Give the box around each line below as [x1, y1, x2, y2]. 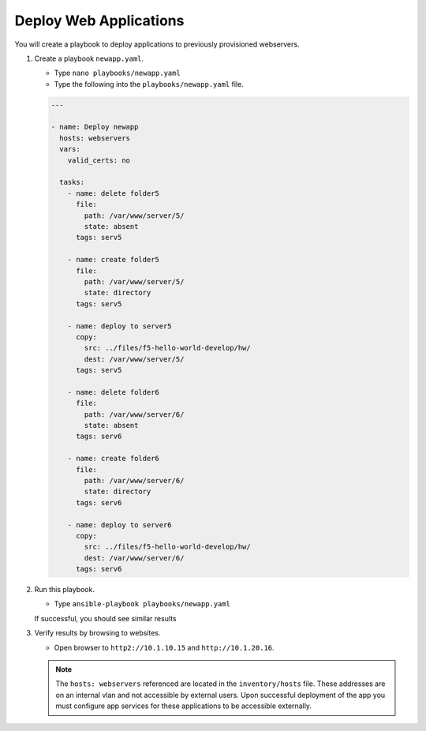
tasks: [59, 178, 85, 187]
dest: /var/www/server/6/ [84, 553, 185, 562]
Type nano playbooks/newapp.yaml [54, 68, 181, 78]
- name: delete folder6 [67, 388, 159, 396]
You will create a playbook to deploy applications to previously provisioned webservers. [14, 39, 300, 49]
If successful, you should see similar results [34, 613, 177, 623]
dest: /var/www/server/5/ [84, 354, 185, 363]
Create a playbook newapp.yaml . [34, 54, 144, 63]
